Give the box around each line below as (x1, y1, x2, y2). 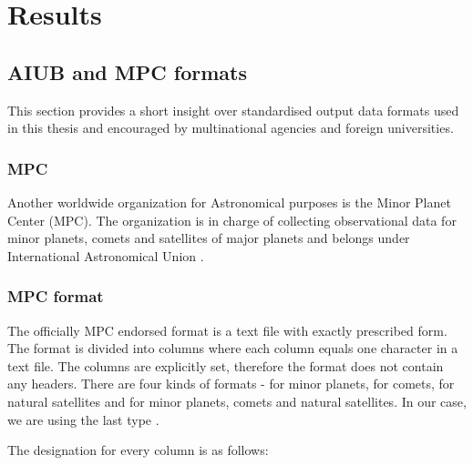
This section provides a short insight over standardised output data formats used (7, 100, 459, 119)
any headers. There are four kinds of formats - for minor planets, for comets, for (7, 374, 455, 393)
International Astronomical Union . (7, 246, 204, 265)
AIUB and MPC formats (7, 57, 247, 86)
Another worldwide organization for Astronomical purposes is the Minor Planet (7, 192, 451, 211)
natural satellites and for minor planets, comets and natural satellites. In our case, (7, 391, 467, 410)
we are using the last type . (7, 409, 159, 429)
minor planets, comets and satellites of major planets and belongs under (7, 228, 410, 248)
